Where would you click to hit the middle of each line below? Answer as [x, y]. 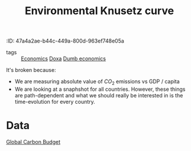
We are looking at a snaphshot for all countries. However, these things [100, 89]
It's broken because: [31, 70]
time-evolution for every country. [55, 101]
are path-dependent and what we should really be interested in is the [99, 95]
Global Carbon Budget [33, 142]
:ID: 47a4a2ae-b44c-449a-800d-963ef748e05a [65, 41]
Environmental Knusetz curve [99, 11]
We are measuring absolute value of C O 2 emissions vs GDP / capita [97, 82]
